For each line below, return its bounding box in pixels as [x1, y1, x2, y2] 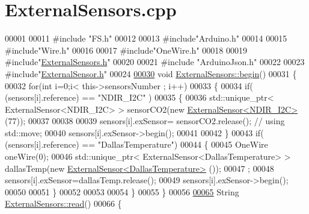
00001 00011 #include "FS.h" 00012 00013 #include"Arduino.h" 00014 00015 [5, 32, 287, 45]
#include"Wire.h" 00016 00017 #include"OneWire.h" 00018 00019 [5, 43, 247, 56]
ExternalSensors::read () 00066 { [5, 197, 122, 210]
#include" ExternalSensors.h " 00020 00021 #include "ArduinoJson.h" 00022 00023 [5, 55, 305, 68]
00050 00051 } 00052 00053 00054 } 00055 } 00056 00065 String [5, 185, 239, 198]
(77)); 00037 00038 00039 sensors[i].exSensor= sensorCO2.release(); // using [5, 115, 285, 127]
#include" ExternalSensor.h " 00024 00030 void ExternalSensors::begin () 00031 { [5, 67, 297, 80]
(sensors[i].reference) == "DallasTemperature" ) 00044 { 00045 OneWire [5, 138, 268, 151]
